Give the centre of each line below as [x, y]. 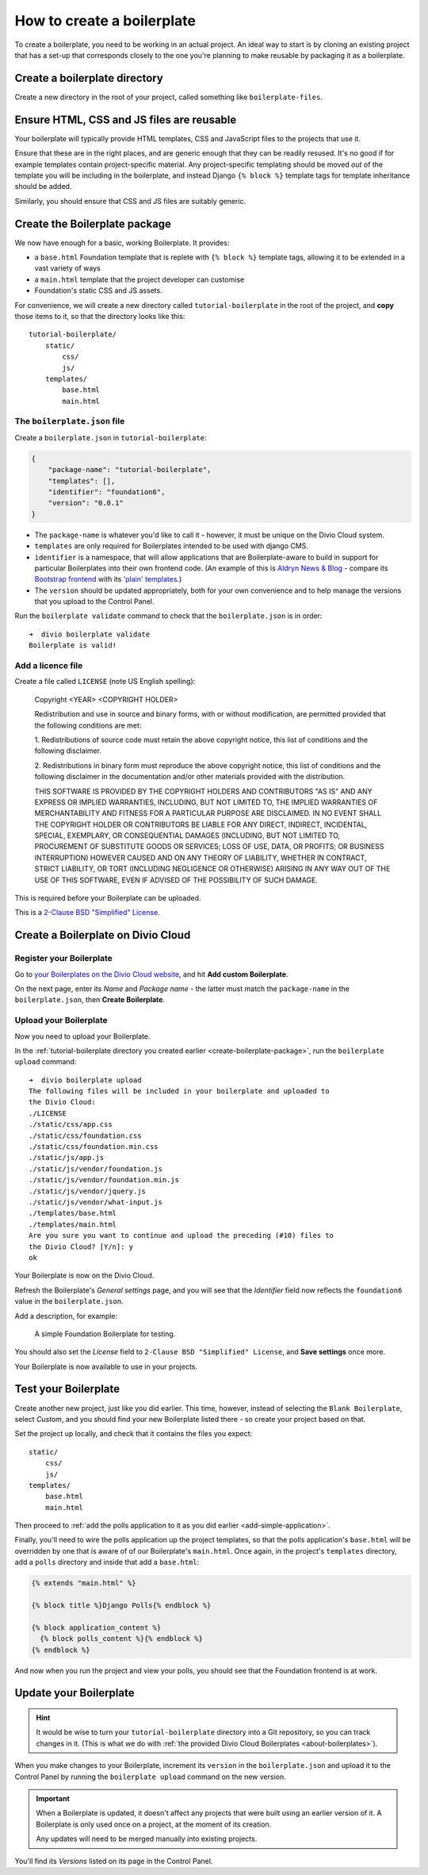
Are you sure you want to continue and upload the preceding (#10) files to [182, 1235]
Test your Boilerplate [67, 1389]
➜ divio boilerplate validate [90, 634]
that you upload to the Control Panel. [94, 601]
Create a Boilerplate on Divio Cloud [103, 935]
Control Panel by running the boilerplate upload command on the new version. [151, 1777]
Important [53, 1798]
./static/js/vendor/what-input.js [96, 1202]
